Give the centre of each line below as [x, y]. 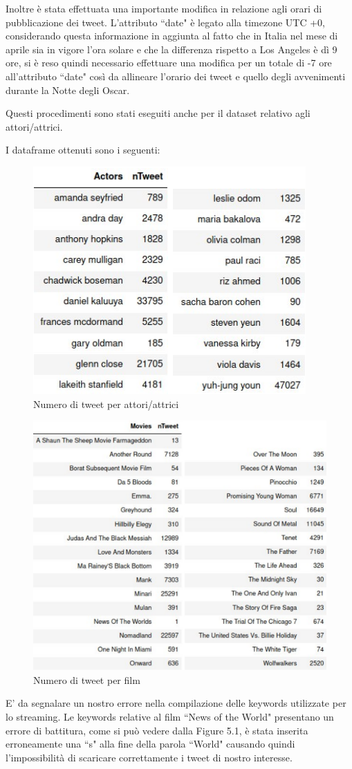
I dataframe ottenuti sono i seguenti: [83, 150]
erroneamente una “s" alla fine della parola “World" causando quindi [150, 744]
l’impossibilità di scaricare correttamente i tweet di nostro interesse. [149, 757]
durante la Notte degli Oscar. [68, 90]
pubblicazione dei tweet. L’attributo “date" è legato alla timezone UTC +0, [165, 22]
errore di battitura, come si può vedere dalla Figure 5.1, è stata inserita [157, 730]
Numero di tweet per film [87, 679]
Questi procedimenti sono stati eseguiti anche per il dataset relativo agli [158, 113]
